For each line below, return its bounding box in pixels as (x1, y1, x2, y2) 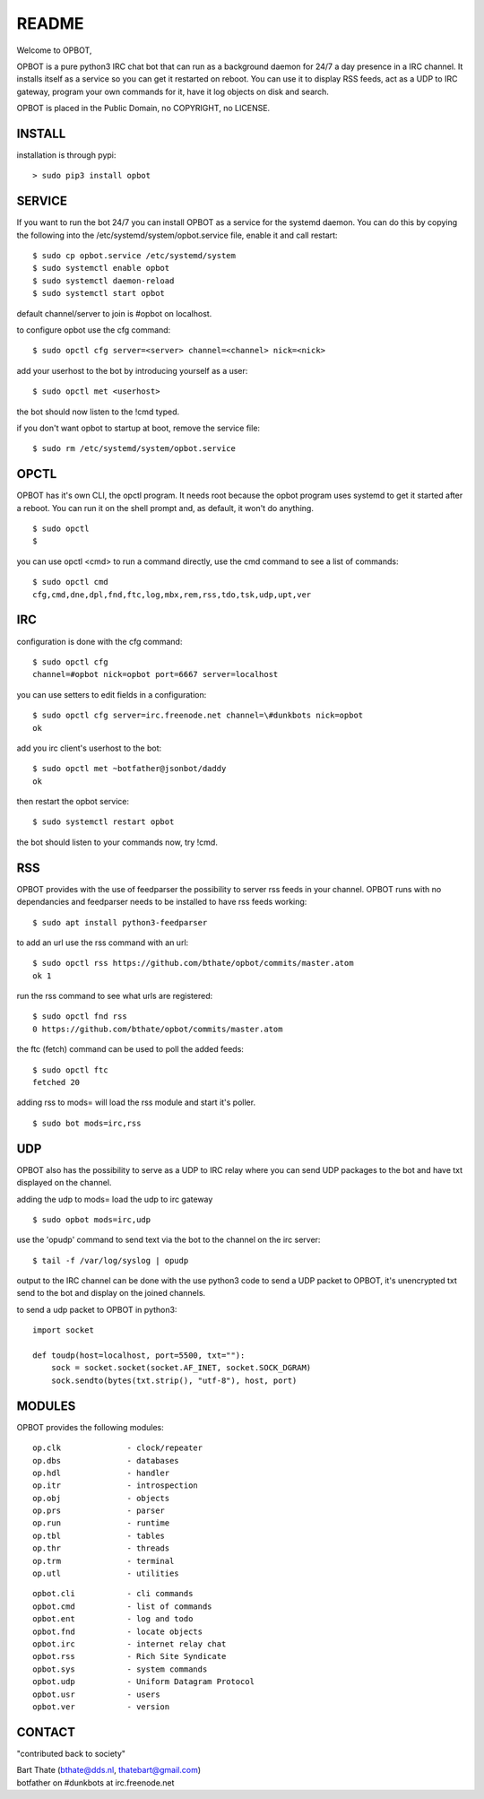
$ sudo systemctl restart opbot (32, 817, 175, 827)
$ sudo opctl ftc (32, 1065, 108, 1075)
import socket (32, 1325, 94, 1335)
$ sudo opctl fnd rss (32, 1012, 127, 1021)
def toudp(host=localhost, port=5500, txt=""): (32, 1351, 246, 1360)
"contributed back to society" (16, 1748, 125, 1759)
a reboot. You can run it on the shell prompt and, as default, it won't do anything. (16, 502, 314, 513)
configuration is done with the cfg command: (16, 636, 183, 647)
